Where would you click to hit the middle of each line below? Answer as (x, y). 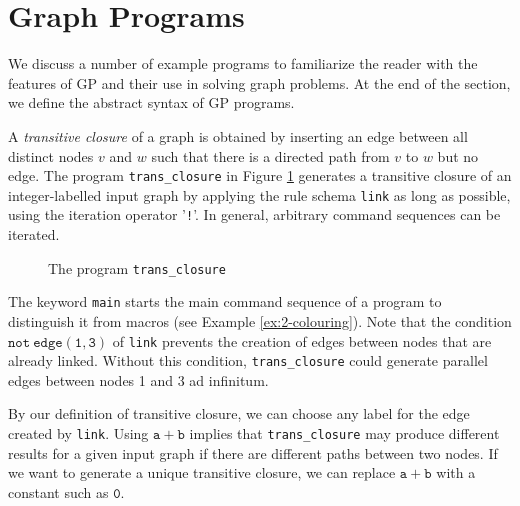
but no (458, 155)
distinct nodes (51, 155)
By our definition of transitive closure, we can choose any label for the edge (239, 413)
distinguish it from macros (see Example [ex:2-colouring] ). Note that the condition (260, 320)
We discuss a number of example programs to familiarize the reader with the (243, 63)
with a (456, 472)
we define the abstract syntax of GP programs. (151, 102)
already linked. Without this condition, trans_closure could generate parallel (248, 360)
